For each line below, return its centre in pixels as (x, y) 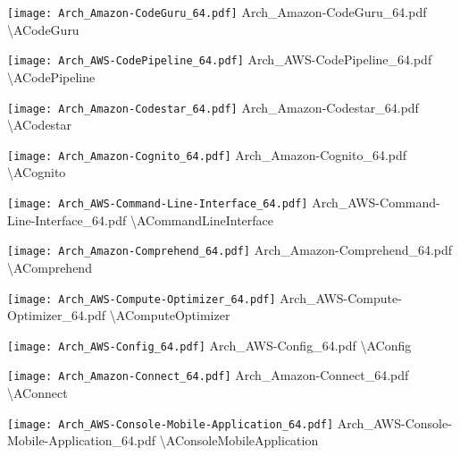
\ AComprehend (50, 267)
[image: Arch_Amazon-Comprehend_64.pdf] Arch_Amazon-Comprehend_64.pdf (230, 250)
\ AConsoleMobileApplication (239, 440)
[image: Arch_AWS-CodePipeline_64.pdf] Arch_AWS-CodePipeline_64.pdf (220, 59)
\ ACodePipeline (51, 76)
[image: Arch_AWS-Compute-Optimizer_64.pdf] (142, 299)
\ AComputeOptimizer (170, 315)
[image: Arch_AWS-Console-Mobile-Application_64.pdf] (171, 424)
